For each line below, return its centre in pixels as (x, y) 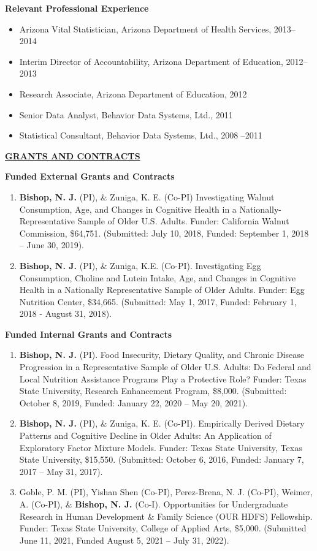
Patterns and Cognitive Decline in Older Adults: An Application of (145, 435)
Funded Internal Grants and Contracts (89, 334)
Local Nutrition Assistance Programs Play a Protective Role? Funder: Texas (163, 378)
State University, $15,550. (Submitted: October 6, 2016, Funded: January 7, (162, 459)
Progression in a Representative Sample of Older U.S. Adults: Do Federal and (165, 367)
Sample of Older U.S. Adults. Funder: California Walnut (183, 221)
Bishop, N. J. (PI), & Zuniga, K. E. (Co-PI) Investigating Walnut (147, 196)
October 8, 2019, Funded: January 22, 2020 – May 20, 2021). (134, 402)
